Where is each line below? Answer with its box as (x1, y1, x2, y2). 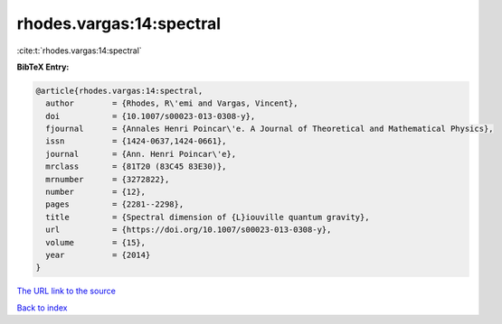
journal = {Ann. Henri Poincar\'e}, (45, 149, 237, 159)
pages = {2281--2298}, (45, 199, 185, 209)
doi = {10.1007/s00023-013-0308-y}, (45, 111, 256, 121)
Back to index (16, 302, 68, 313)
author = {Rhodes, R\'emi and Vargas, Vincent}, (45, 98, 298, 108)
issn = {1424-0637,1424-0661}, (45, 136, 227, 146)
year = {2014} (45, 250, 151, 260)
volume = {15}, (45, 237, 147, 247)
